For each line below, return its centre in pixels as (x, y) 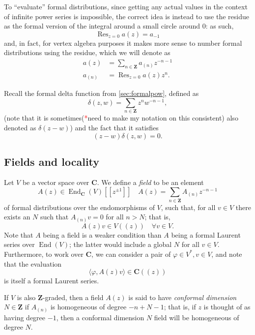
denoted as (20, 127)
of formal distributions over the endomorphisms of (79, 207)
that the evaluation (33, 263)
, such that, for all (188, 207)
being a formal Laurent (206, 234)
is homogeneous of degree (88, 307)
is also (26, 297)
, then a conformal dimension (100, 317)
